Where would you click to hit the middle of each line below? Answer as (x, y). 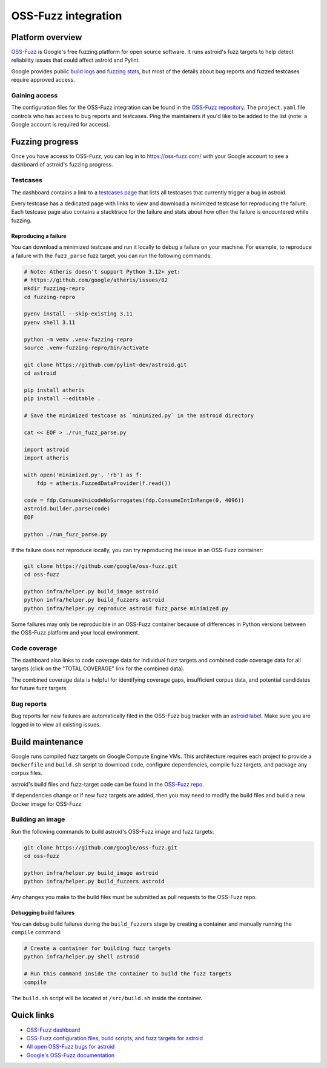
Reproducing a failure (39, 236)
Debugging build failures (43, 913)
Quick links (33, 1015)
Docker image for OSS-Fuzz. (47, 804)
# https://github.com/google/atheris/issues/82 (96, 280)
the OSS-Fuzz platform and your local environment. (75, 632)
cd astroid (40, 373)
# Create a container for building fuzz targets (97, 948)
